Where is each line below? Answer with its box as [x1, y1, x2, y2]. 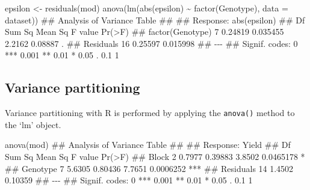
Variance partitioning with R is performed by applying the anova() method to [5, 106, 295, 119]
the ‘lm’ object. [5, 118, 61, 130]
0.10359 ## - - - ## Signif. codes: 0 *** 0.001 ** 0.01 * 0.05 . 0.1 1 [5, 174, 253, 186]
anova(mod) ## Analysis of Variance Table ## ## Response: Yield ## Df [5, 138, 291, 151]
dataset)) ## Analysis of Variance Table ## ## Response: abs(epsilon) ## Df [5, 13, 305, 26]
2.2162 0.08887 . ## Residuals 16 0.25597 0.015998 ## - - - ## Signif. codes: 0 [5, 37, 298, 49]
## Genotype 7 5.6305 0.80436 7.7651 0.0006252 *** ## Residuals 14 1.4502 [5, 162, 294, 174]
